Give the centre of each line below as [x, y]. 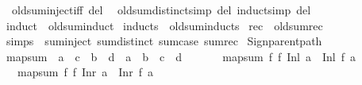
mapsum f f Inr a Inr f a [85, 72]
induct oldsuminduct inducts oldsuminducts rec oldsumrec [164, 25]
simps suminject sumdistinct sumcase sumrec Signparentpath [164, 41]
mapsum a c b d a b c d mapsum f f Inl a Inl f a [181, 56]
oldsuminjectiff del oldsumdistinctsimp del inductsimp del [161, 10]
